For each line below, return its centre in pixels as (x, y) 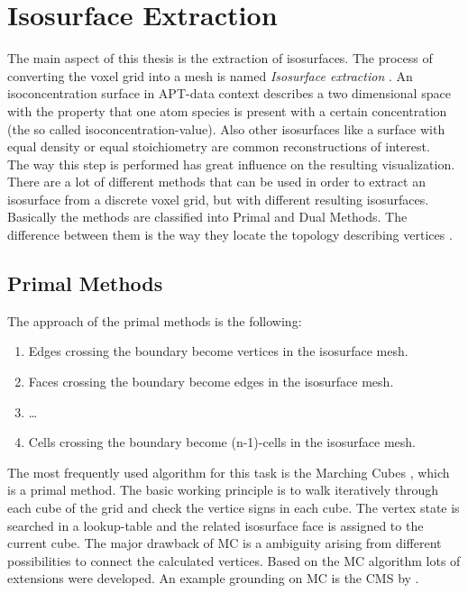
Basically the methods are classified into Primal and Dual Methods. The (207, 217)
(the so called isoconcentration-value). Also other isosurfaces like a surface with (226, 128)
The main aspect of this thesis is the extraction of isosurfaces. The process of (220, 58)
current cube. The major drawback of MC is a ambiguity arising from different (225, 543)
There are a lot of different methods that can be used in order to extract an (216, 182)
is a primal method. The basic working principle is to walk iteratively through (223, 490)
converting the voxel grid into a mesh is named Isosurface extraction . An (210, 75)
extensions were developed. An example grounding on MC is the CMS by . (213, 578)
